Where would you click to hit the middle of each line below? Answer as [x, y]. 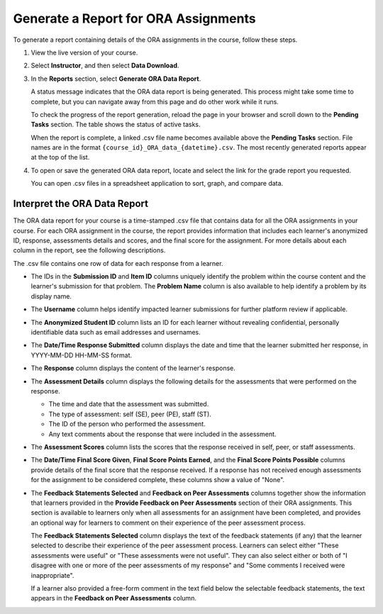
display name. [51, 296]
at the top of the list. [60, 157]
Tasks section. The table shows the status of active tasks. [116, 125]
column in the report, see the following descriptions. [89, 250]
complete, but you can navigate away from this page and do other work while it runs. [155, 101]
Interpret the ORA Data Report [81, 204]
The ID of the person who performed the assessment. [127, 424]
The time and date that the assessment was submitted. [129, 404]
